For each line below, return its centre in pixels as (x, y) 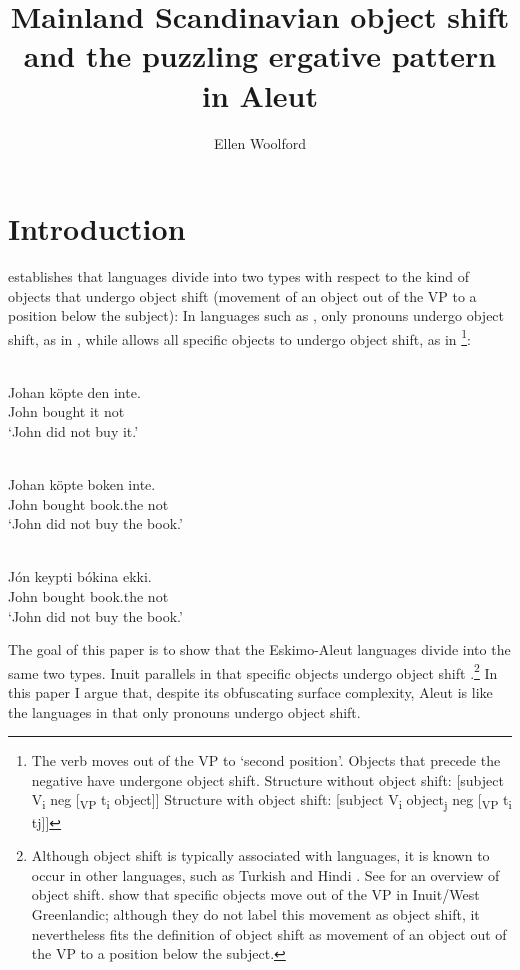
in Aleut (260, 94)
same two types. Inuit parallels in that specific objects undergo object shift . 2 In (253, 671)
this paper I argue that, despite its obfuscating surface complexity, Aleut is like (250, 692)
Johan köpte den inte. (74, 391)
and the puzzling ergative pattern (260, 55)
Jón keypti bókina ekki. (80, 576)
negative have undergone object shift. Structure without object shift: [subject (267, 779)
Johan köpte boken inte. (82, 484)
